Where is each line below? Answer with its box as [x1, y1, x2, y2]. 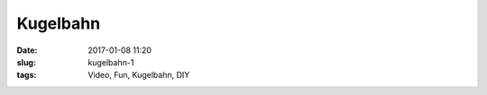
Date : [16, 45, 38, 56]
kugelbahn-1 [87, 56, 134, 67]
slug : [16, 56, 36, 67]
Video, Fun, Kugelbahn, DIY [87, 70, 190, 81]
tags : [16, 70, 37, 81]
